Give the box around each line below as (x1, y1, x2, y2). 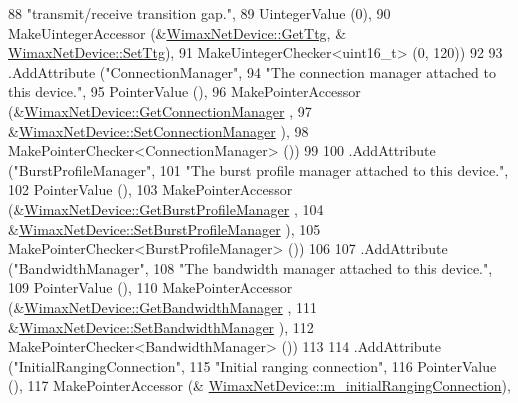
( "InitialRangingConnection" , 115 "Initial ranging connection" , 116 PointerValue (8, 355, 497, 376)
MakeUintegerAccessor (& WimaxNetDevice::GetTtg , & (8, 22, 347, 43)
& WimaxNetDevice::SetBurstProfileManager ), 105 (8, 218, 321, 239)
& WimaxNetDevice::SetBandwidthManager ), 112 (8, 316, 314, 337)
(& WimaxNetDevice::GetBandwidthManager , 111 (8, 296, 317, 317)
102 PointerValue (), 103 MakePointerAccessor (8, 179, 293, 200)
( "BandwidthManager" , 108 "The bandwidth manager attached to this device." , (8, 257, 493, 278)
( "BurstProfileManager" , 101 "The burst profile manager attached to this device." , (8, 159, 509, 180)
